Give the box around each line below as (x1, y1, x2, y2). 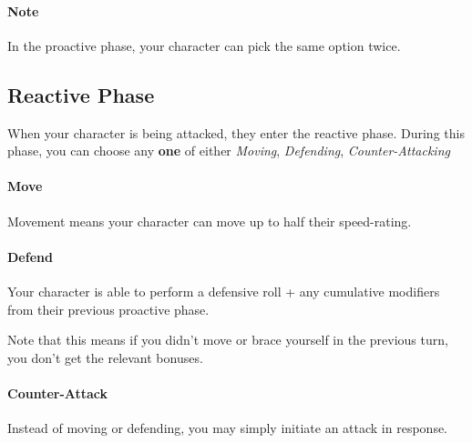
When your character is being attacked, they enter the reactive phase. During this (7, 123, 465, 142)
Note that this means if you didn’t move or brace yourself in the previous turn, (7, 330, 448, 349)
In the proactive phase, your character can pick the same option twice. (7, 35, 401, 55)
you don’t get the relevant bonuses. (7, 347, 203, 367)
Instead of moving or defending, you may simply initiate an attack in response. (7, 418, 448, 438)
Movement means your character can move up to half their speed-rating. (7, 211, 412, 230)
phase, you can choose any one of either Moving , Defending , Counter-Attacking (7, 141, 450, 160)
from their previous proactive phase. (7, 299, 210, 318)
